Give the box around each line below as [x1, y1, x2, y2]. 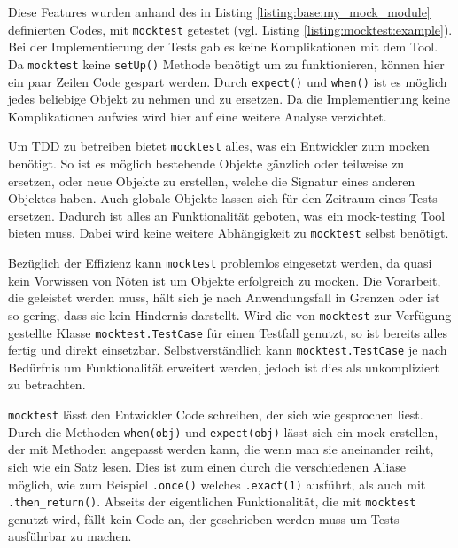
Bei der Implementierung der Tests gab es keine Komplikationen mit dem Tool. [8, 37, 439, 56]
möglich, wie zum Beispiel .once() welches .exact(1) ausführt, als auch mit [8, 474, 426, 493]
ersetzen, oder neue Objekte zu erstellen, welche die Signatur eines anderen [8, 171, 415, 190]
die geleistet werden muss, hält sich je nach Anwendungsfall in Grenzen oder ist [8, 288, 440, 307]
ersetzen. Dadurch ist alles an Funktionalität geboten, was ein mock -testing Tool [8, 206, 446, 224]
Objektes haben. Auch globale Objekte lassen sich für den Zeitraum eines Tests [8, 189, 438, 207]
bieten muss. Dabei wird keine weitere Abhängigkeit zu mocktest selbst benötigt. [8, 223, 449, 242]
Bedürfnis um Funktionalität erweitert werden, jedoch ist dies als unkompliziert [8, 357, 440, 376]
